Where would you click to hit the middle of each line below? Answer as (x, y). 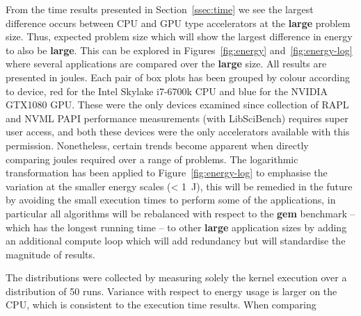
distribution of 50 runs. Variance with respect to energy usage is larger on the (171, 291)
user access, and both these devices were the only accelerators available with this (178, 132)
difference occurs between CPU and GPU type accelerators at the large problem (178, 23)
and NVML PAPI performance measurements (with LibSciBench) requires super (177, 118)
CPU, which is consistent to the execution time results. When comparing (161, 305)
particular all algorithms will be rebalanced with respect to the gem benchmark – (180, 213)
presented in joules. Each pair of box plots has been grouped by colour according (178, 77)
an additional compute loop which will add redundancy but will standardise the (176, 241)
